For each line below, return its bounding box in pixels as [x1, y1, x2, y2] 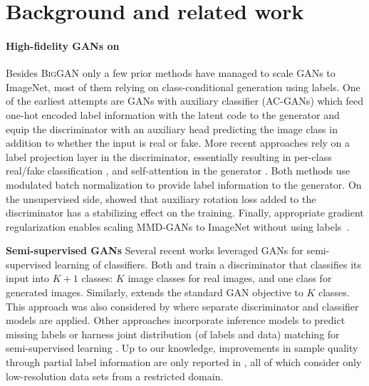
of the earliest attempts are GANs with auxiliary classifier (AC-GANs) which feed [6, 93, 364, 108]
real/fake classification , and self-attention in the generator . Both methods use [6, 163, 350, 178]
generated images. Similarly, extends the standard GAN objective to [6, 285, 303, 300]
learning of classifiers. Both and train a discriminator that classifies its [54, 256, 361, 271]
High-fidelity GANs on [6, 38, 120, 53]
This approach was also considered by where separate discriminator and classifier [6, 298, 359, 313]
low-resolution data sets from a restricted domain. [6, 368, 224, 383]
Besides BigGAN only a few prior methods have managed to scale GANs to [6, 66, 336, 80]
